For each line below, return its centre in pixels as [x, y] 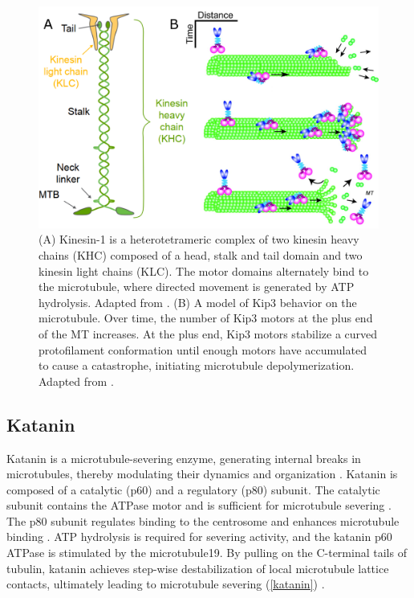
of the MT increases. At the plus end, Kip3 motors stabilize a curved [208, 333]
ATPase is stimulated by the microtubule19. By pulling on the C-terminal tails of [207, 553]
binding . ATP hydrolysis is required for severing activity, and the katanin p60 [199, 537]
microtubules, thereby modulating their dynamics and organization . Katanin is [202, 474]
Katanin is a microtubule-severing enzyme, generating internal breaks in [184, 458]
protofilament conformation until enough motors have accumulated [203, 349]
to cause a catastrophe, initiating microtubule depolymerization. [197, 365]
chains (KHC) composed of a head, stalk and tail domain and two [201, 254]
